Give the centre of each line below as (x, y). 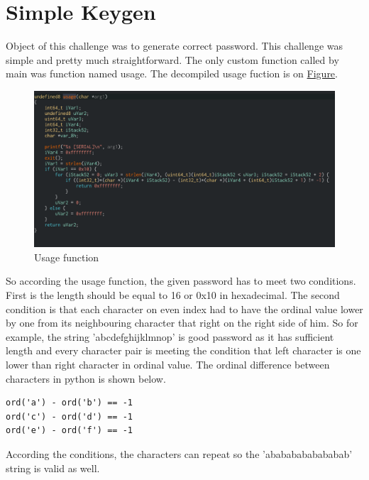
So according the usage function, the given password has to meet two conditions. (181, 281)
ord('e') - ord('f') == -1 (69, 431)
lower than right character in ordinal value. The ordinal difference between (168, 364)
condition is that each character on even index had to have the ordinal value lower (184, 309)
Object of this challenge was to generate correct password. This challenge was (174, 46)
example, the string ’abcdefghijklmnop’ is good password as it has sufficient (170, 336)
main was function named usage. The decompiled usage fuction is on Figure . (172, 73)
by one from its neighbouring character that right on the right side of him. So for (182, 323)
